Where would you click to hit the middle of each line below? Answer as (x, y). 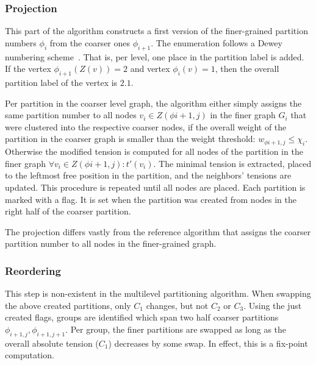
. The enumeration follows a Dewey (217, 42)
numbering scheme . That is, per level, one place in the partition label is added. (155, 56)
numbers (21, 42)
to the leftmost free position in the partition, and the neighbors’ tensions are (148, 175)
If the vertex (28, 69)
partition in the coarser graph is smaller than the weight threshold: (130, 139)
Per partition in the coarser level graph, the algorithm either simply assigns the (153, 103)
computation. (30, 355)
